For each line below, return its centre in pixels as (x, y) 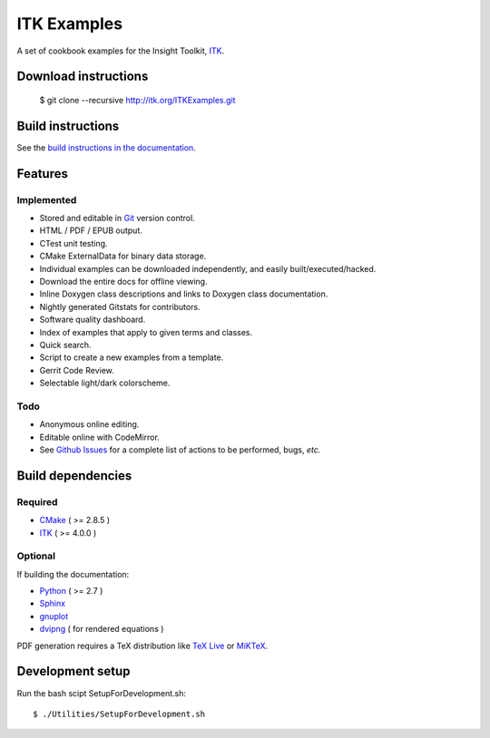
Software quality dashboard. (93, 320)
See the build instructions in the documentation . (107, 147)
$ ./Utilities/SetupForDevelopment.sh (119, 714)
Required (37, 501)
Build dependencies (74, 476)
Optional (36, 556)
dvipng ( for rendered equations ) (102, 629)
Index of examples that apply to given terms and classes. (146, 332)
